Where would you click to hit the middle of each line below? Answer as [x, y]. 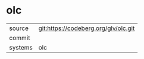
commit [20, 38]
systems [21, 47]
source [19, 28]
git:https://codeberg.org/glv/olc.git [87, 28]
